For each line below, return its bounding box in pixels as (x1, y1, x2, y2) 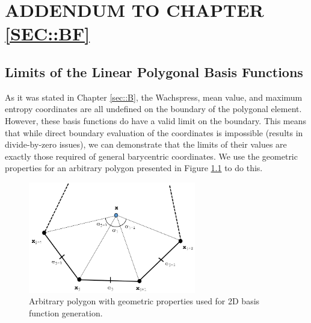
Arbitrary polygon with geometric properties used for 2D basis (29, 295, 260, 307)
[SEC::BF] (5, 21, 90, 46)
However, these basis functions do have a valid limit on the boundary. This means (5, 114, 307, 127)
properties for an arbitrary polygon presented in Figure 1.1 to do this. (5, 161, 263, 174)
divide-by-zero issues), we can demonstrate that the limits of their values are (5, 138, 287, 151)
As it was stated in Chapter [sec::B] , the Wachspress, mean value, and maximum (5, 90, 303, 103)
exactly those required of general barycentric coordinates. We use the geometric (5, 149, 298, 162)
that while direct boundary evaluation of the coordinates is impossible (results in (5, 126, 303, 139)
